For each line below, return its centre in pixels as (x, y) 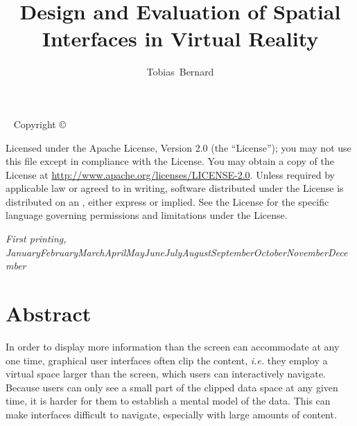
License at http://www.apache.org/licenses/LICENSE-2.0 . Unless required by (170, 174)
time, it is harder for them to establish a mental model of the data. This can (168, 401)
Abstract (49, 313)
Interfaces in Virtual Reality (180, 38)
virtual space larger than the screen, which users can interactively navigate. (166, 374)
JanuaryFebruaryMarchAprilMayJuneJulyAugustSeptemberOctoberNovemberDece (177, 252)
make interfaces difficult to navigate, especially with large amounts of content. (171, 414)
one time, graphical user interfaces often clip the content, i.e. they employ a (167, 360)
